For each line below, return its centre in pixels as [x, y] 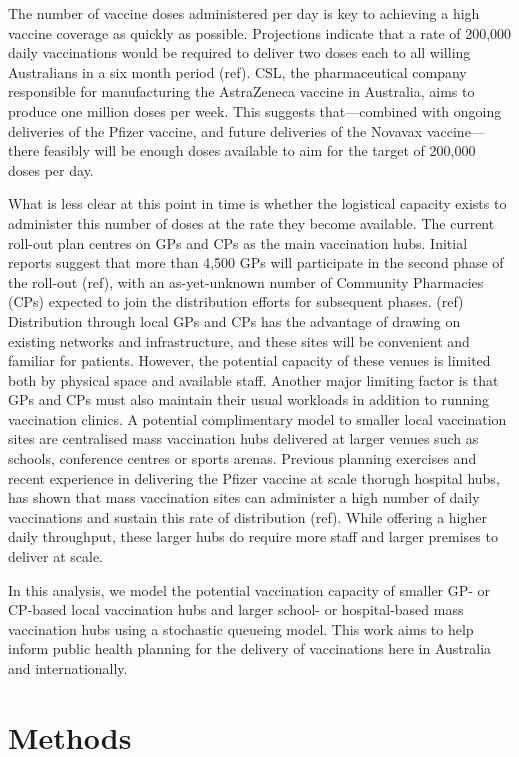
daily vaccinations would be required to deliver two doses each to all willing [239, 52]
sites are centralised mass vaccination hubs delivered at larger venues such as [243, 438]
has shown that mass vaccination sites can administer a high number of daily [244, 497]
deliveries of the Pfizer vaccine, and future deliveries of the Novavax [215, 130]
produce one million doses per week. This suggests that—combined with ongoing [255, 110]
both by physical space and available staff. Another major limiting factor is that [253, 379]
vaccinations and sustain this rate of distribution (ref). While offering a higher [247, 516]
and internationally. [68, 668]
